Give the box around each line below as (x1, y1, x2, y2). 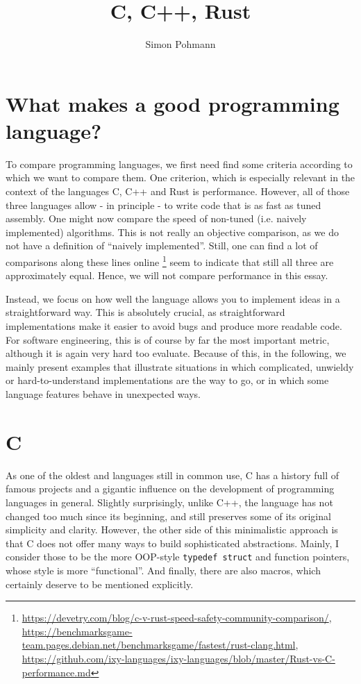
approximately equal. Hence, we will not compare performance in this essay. (6, 268, 328, 283)
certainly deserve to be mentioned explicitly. (6, 576, 194, 591)
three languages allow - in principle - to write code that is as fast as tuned (6, 197, 321, 212)
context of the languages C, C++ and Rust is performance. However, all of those (6, 184, 350, 199)
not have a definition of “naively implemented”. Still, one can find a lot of (6, 238, 318, 253)
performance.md (22, 665, 91, 679)
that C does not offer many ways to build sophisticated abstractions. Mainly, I (6, 535, 339, 550)
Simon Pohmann (145, 37, 216, 51)
